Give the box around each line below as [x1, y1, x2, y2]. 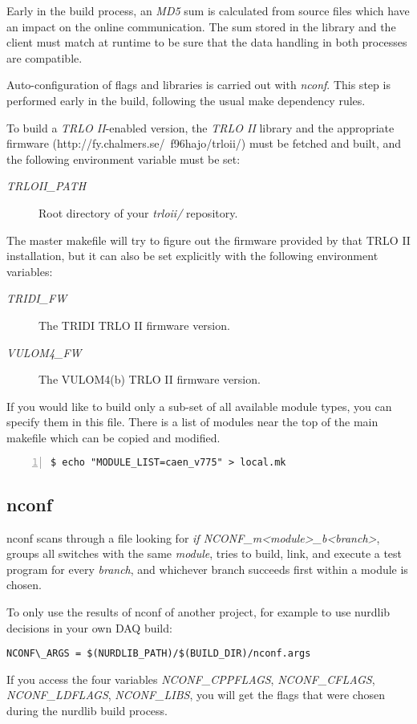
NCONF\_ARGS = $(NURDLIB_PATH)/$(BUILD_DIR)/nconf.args [6, 648, 311, 660]
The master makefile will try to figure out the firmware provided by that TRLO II [6, 231, 411, 248]
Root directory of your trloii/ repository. [38, 204, 238, 221]
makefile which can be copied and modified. [6, 429, 221, 445]
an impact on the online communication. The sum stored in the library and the [6, 18, 396, 35]
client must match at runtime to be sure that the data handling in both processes [6, 34, 407, 51]
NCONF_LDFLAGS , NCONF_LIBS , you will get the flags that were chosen [6, 686, 385, 703]
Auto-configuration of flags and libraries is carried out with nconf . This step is [6, 76, 391, 93]
